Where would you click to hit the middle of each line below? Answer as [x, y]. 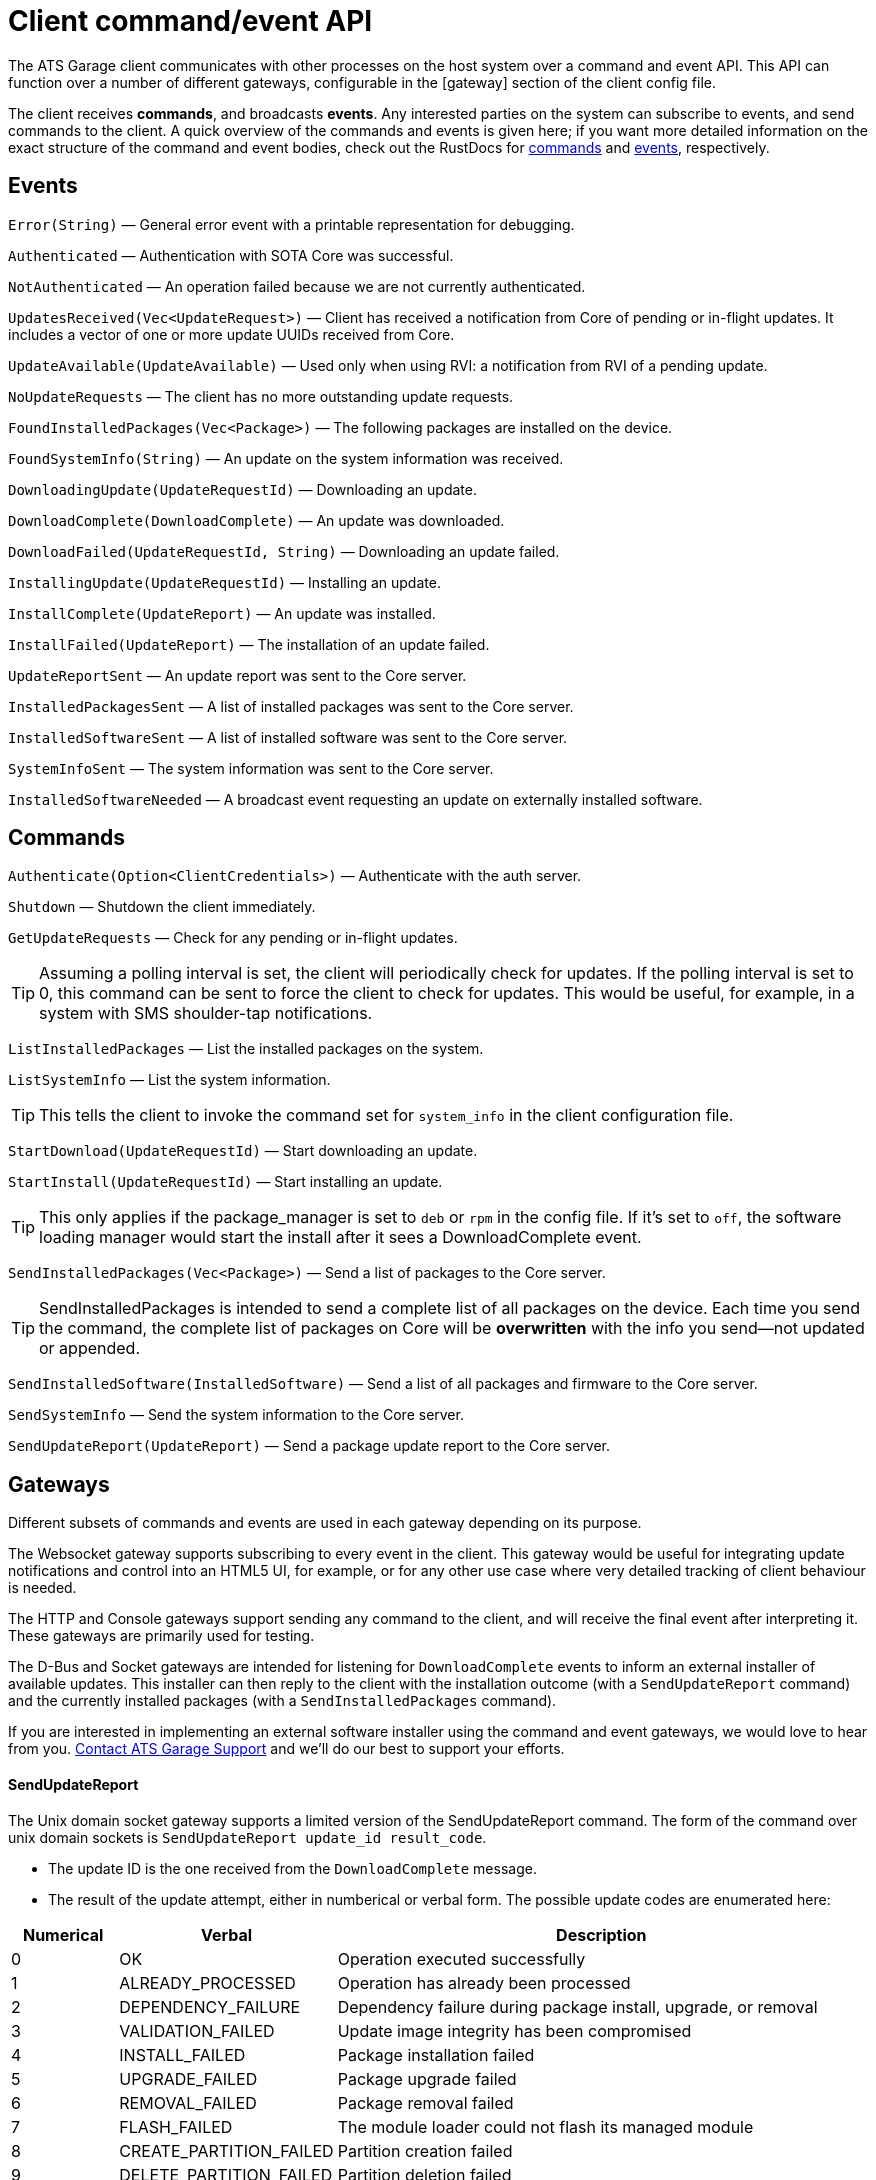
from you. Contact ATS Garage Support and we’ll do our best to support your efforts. [286, 1749]
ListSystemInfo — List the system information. [169, 1080]
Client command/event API [190, 21]
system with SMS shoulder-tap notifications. [206, 1013]
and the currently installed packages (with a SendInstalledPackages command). [282, 1701]
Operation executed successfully [461, 1958]
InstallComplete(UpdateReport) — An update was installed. [222, 613]
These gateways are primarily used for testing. [161, 1636]
